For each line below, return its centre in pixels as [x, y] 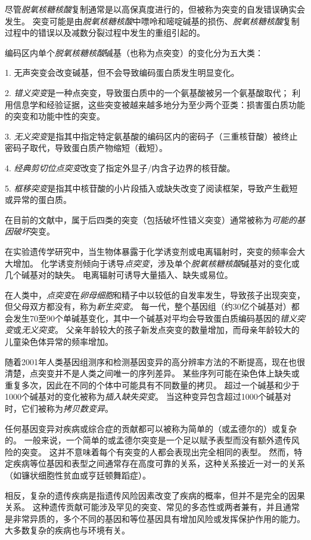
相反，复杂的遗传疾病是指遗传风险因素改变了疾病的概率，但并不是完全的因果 [155, 495]
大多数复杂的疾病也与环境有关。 [67, 530]
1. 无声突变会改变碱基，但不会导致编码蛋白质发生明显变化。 [122, 72]
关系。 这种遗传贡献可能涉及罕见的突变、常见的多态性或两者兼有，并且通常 [152, 507]
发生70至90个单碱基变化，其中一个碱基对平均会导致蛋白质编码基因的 [146, 318]
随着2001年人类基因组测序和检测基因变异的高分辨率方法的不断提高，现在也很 [155, 361]
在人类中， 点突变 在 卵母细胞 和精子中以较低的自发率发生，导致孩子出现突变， [155, 294]
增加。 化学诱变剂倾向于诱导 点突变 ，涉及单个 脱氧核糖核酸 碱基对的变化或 [156, 263]
